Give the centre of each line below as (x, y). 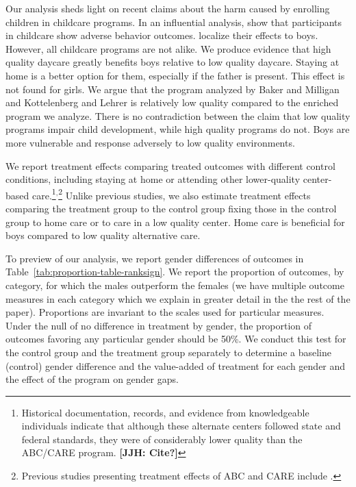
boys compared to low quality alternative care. (103, 235)
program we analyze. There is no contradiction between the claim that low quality (178, 115)
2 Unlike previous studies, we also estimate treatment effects (185, 194)
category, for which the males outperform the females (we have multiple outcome (175, 285)
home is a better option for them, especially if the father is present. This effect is (175, 75)
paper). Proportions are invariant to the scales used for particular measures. (165, 312)
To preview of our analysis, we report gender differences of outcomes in (155, 258)
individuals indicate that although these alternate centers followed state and (181, 426)
